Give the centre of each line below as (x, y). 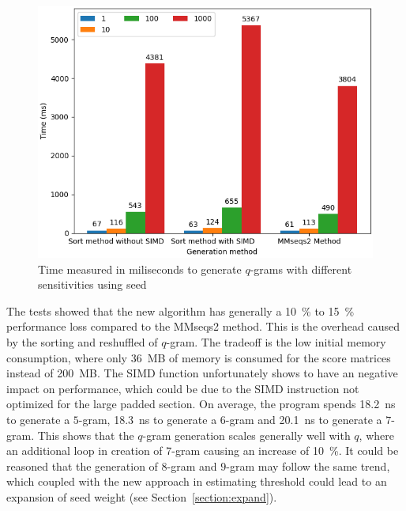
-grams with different (301, 269)
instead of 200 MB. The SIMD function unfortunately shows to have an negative (202, 373)
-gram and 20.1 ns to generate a (304, 419)
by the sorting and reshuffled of (82, 341)
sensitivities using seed (92, 284)
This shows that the (86, 435)
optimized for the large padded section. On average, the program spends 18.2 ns (201, 404)
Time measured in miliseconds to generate (140, 269)
